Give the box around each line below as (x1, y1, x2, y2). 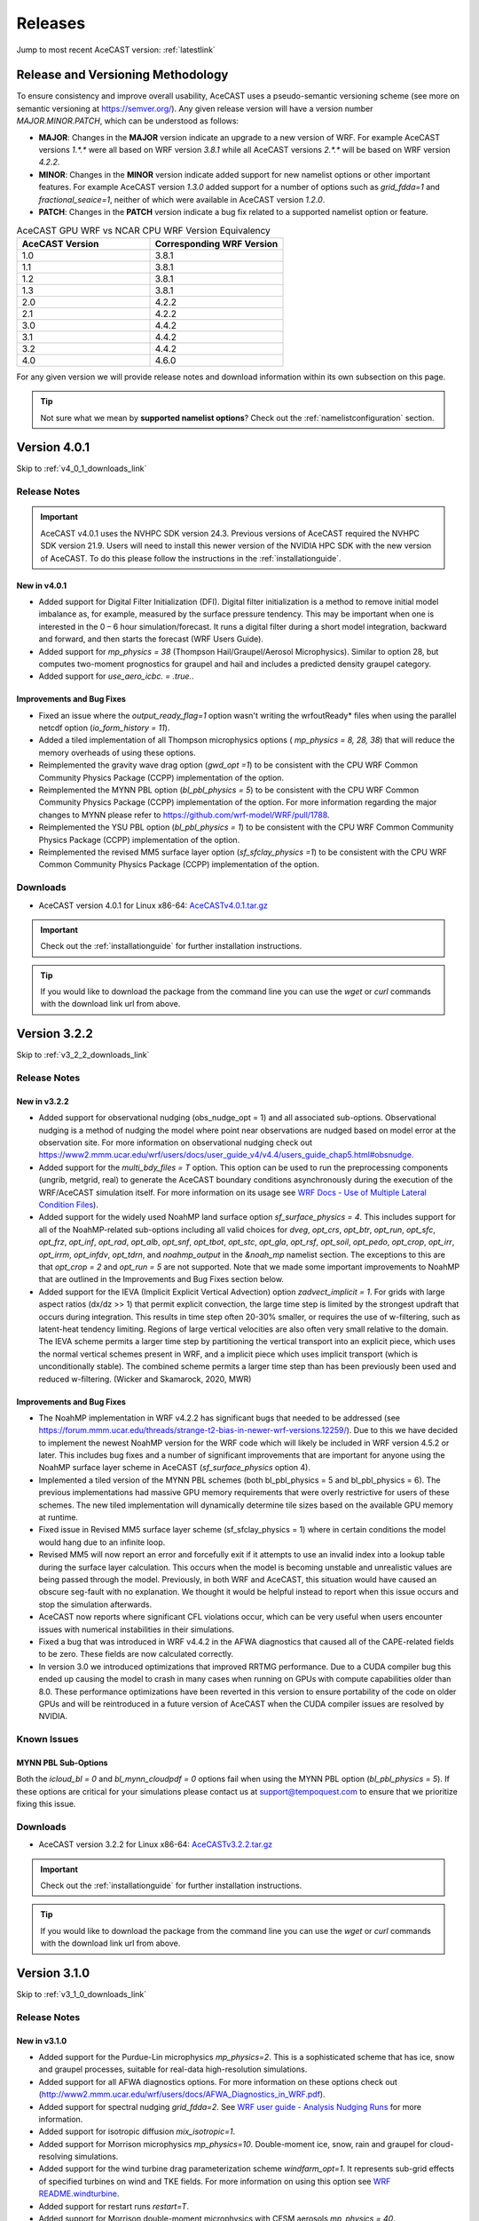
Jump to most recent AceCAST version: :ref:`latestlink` (16, 44, 216, 55)
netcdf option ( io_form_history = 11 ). (38, 722, 170, 733)
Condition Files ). (38, 1199, 99, 1210)
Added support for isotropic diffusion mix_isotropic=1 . (38, 2126, 235, 2137)
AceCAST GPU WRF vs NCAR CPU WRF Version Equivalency (16, 224, 271, 236)
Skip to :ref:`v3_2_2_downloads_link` (16, 1049, 150, 1061)
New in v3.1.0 (16, 2035, 67, 2046)
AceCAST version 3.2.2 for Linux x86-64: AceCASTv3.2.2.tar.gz (38, 1839, 273, 1850)
